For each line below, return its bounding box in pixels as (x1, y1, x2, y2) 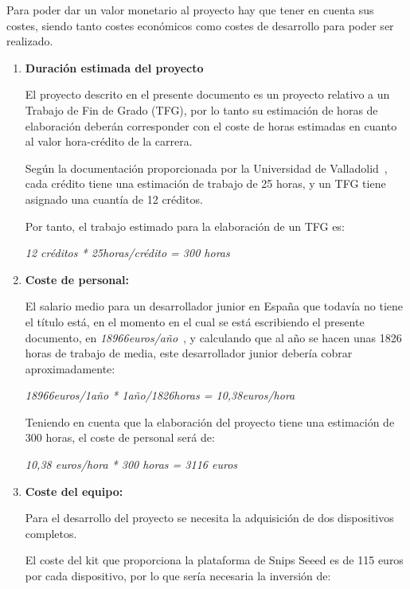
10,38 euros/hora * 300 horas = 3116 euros (25, 456, 238, 473)
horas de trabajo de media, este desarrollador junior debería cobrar (25, 345, 353, 361)
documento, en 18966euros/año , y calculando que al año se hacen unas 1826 (25, 329, 402, 345)
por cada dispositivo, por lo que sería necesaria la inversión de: (25, 568, 331, 584)
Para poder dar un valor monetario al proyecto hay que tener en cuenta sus (6, 2, 374, 18)
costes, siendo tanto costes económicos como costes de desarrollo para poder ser (6, 17, 394, 33)
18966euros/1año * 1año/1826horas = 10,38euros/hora (25, 387, 295, 404)
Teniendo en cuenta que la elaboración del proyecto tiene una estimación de (25, 413, 395, 430)
